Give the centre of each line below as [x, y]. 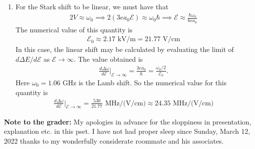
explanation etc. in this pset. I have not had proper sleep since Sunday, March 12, [127, 131]
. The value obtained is [108, 59]
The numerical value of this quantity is [74, 29]
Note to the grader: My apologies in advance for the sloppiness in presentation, [128, 121]
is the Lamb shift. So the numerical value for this [153, 82]
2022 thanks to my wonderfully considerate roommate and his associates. [114, 140]
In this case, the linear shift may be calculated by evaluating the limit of [125, 49]
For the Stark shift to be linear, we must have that [92, 6]
